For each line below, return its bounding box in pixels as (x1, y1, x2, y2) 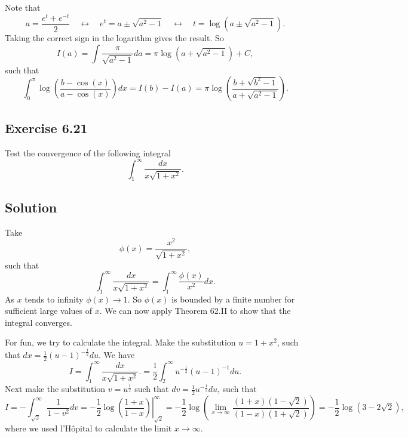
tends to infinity (24, 292, 84, 305)
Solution (5, 198, 57, 216)
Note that (5, 1, 41, 13)
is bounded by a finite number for (171, 292, 295, 305)
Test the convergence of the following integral (5, 146, 171, 159)
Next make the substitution (5, 383, 106, 395)
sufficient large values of (5, 304, 93, 317)
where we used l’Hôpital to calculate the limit (5, 422, 172, 434)
